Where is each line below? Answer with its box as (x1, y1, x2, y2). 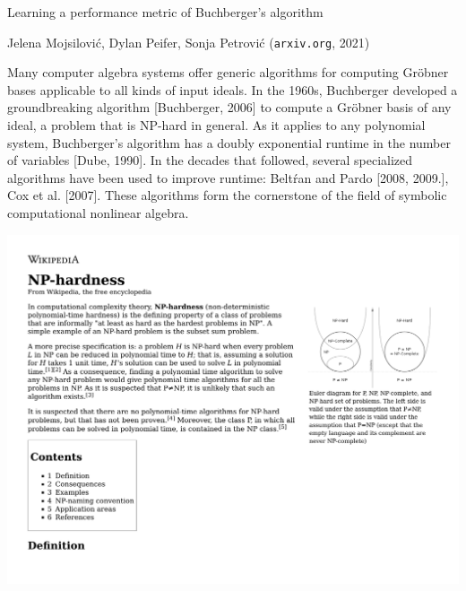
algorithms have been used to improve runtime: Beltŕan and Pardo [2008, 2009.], (7, 168, 449, 187)
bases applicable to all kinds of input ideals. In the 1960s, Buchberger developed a (7, 80, 458, 99)
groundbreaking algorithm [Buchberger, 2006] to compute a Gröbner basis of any (7, 98, 452, 117)
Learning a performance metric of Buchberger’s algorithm (7, 3, 324, 21)
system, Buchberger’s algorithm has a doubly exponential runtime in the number (7, 133, 451, 152)
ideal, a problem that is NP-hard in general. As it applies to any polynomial (7, 116, 426, 135)
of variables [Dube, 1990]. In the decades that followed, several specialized (7, 151, 413, 169)
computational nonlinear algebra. (7, 204, 189, 222)
